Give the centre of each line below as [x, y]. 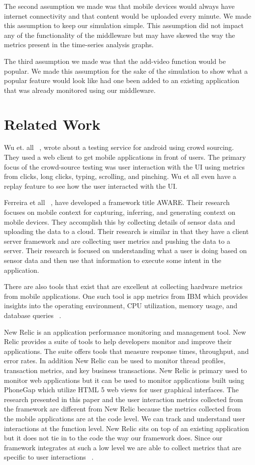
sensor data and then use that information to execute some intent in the [113, 260]
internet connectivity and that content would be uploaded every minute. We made [128, 15]
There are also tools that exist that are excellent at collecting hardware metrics [123, 286]
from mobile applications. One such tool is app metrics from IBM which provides [126, 296]
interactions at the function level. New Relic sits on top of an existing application [127, 428]
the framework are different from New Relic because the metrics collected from [123, 409]
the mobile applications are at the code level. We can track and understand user [125, 418]
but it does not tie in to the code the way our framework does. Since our [113, 438]
